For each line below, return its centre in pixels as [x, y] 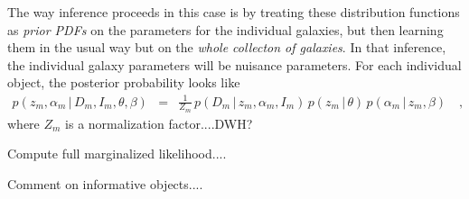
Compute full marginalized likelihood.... [117, 154]
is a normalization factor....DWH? [159, 123]
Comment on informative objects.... [105, 183]
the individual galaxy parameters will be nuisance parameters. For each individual [234, 64]
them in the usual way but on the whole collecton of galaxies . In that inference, [227, 47]
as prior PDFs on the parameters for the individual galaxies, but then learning [225, 29]
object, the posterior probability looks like [124, 82]
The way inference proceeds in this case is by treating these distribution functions [234, 12]
